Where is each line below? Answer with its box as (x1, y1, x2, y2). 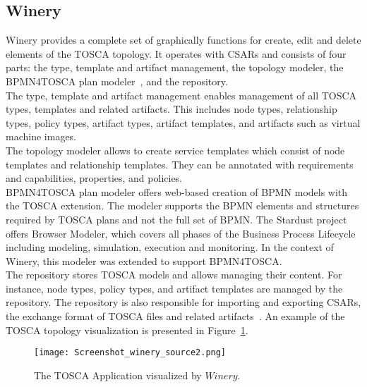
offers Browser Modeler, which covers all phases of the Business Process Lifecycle (6, 226, 356, 240)
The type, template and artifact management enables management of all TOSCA (6, 87, 357, 102)
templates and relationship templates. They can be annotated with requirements (6, 156, 354, 171)
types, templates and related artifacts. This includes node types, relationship (6, 102, 337, 116)
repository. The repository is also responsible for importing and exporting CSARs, (6, 295, 361, 309)
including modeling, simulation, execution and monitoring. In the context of (6, 240, 334, 254)
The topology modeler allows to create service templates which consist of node (6, 142, 345, 157)
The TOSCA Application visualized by (34, 367, 202, 382)
